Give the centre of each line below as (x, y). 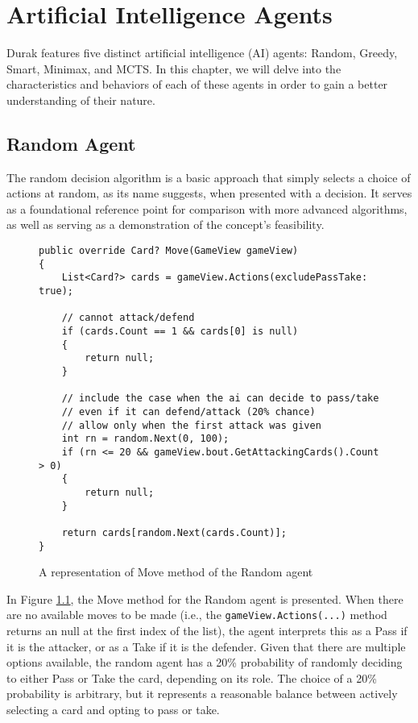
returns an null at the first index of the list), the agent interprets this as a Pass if (207, 631)
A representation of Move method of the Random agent (176, 572)
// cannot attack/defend (128, 318)
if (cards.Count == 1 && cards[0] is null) (180, 332)
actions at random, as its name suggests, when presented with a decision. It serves (209, 193)
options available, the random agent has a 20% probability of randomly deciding (205, 662)
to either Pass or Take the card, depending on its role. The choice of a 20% (192, 677)
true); (56, 291)
